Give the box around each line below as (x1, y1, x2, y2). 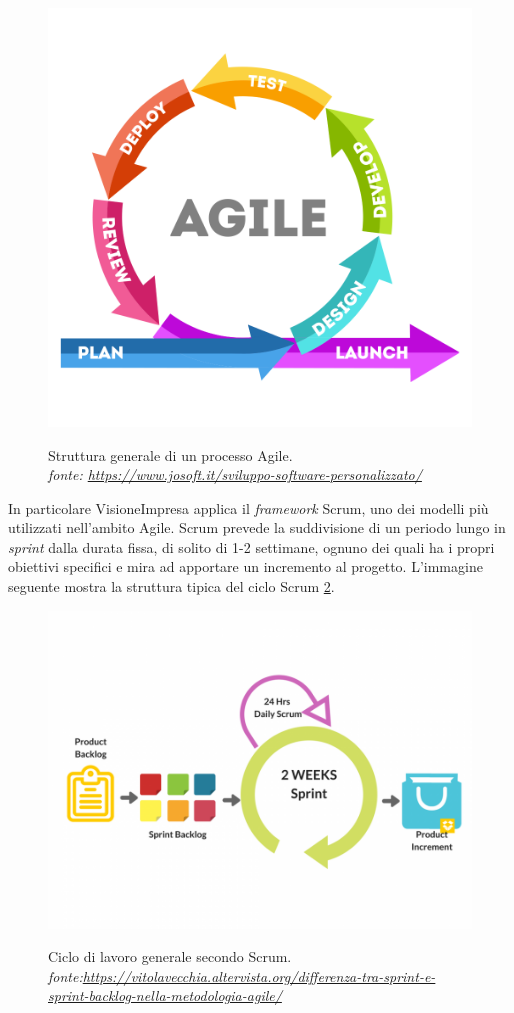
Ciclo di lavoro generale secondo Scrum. (48, 946, 292, 967)
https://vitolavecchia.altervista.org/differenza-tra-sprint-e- (82, 965, 436, 986)
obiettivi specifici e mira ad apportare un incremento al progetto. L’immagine (8, 556, 483, 577)
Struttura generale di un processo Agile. (48, 444, 293, 465)
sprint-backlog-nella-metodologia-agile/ (48, 985, 282, 1006)
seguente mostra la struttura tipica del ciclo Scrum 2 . (8, 576, 335, 597)
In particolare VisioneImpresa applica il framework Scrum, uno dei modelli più (8, 497, 489, 518)
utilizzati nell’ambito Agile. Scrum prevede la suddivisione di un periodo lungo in (8, 517, 506, 538)
